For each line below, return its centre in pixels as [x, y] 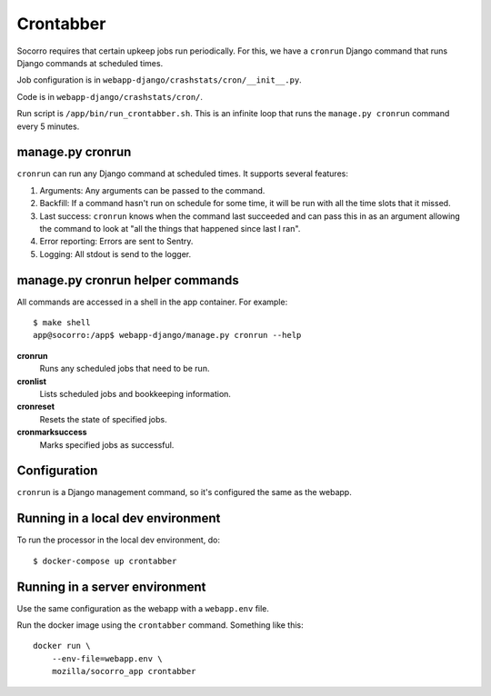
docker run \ [62, 646]
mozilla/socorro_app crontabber [124, 671]
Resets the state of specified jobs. [103, 419]
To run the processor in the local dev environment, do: [118, 540]
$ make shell [62, 323]
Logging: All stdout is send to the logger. [115, 254]
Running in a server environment [111, 587]
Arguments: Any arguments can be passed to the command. [152, 190]
